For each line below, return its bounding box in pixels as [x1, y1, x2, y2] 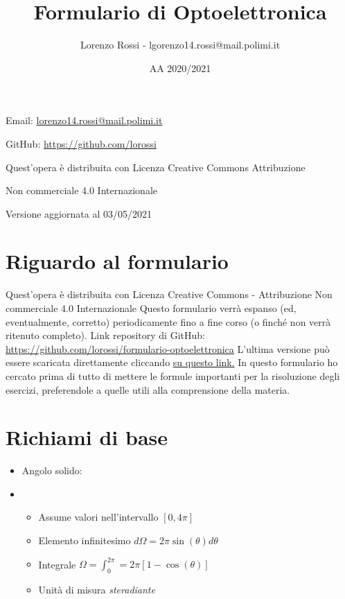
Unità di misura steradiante [38, 582, 155, 596]
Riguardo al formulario [6, 247, 229, 275]
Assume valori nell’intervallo [38, 510, 159, 524]
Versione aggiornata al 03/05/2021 [6, 206, 152, 220]
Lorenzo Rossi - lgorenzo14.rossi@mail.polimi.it [80, 37, 281, 52]
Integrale [38, 557, 76, 571]
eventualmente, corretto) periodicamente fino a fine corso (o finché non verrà [6, 314, 331, 329]
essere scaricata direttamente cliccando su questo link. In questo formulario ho [6, 355, 338, 370]
